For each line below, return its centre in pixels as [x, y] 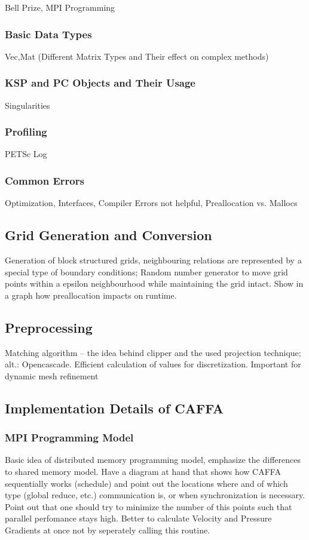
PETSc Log [26, 154]
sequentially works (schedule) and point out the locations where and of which [146, 483]
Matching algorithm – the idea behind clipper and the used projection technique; [153, 352]
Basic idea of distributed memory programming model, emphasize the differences [153, 460]
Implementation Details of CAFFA [114, 408]
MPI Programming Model [69, 438]
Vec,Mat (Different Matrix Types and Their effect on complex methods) [137, 56]
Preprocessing [49, 327]
